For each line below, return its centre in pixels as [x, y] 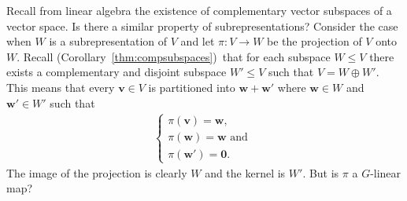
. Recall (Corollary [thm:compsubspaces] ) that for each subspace [174, 56]
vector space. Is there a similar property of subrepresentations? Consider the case [202, 26]
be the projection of [314, 41]
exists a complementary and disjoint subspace [117, 72]
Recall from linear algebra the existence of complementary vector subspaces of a [199, 10]
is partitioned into [192, 87]
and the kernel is [245, 172]
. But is [321, 172]
